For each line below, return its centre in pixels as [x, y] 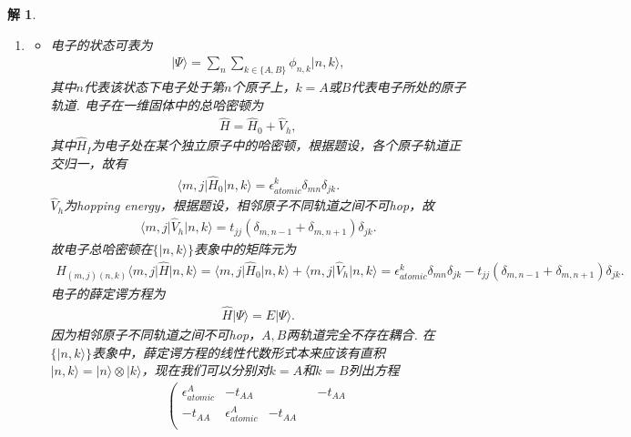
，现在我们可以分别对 [205, 370]
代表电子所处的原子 [408, 87]
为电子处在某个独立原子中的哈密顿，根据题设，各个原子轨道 [270, 145]
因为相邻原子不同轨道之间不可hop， [156, 334]
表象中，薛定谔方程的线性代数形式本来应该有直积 [238, 352]
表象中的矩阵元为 [244, 249]
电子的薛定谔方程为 [108, 294]
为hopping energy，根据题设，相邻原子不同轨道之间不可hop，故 [249, 205]
